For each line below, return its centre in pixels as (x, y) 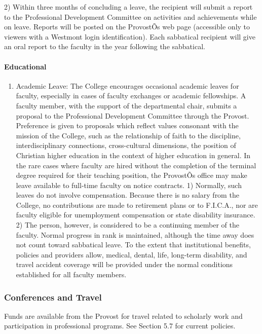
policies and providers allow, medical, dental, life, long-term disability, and (132, 254)
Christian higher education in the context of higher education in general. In (133, 155)
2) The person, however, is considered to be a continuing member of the (127, 225)
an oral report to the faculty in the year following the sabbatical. (105, 46)
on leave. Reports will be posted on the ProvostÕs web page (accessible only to (127, 27)
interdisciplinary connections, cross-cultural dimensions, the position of (126, 145)
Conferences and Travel (53, 297)
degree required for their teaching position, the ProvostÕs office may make (132, 175)
